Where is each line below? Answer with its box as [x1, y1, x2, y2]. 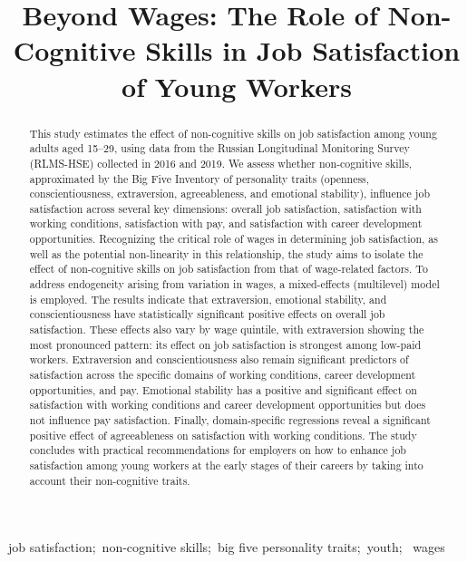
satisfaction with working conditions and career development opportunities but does [29, 397, 426, 412]
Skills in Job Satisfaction [145, 32, 461, 69]
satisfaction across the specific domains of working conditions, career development [29, 367, 416, 383]
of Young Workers [122, 67, 352, 104]
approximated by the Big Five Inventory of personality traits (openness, [29, 170, 370, 186]
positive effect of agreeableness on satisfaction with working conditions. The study [29, 427, 417, 442]
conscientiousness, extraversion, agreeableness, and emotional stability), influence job [29, 186, 431, 201]
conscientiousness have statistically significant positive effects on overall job [29, 306, 385, 322]
